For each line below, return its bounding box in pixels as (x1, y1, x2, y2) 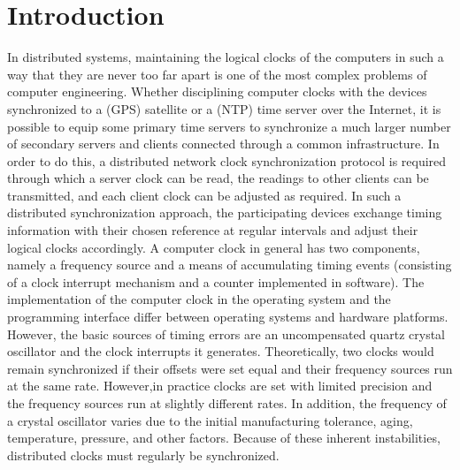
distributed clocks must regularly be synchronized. (7, 445, 280, 464)
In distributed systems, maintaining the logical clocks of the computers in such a (7, 48, 444, 66)
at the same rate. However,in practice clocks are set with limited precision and (7, 376, 433, 395)
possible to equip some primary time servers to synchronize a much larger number (7, 117, 451, 135)
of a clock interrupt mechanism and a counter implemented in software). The (7, 272, 425, 291)
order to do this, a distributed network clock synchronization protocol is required (7, 151, 447, 170)
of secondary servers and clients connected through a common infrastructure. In (7, 134, 440, 153)
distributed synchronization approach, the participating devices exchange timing (7, 203, 442, 222)
